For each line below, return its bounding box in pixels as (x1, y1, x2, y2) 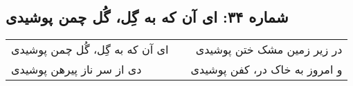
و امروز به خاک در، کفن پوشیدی (190, 61, 343, 78)
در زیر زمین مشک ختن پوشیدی (195, 41, 343, 58)
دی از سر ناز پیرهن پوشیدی (11, 61, 142, 78)
